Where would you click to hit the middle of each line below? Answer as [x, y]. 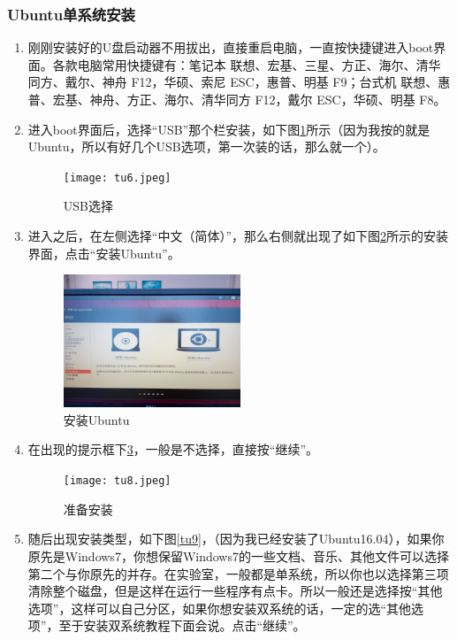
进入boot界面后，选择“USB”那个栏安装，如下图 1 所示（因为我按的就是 [229, 129]
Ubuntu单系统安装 [71, 14]
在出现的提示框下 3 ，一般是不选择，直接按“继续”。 [173, 449]
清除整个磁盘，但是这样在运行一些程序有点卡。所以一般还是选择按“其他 [235, 591]
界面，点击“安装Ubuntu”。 [104, 253]
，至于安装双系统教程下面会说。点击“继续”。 [176, 625]
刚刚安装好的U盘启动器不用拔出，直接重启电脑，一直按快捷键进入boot [231, 47]
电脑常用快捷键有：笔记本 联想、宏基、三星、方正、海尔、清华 [259, 64]
